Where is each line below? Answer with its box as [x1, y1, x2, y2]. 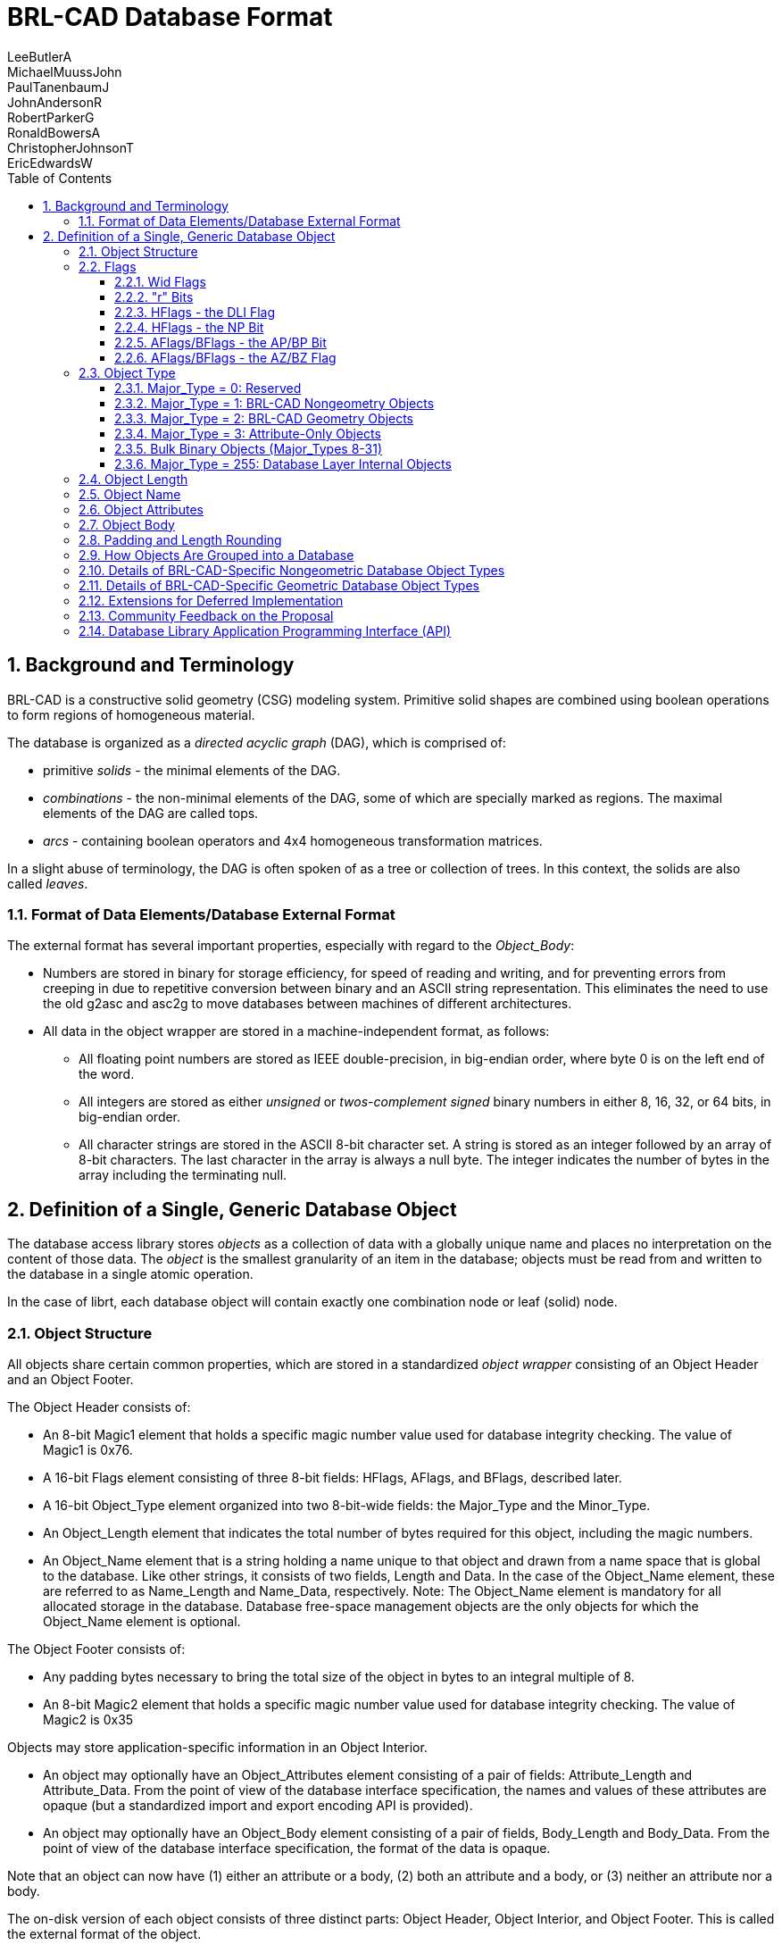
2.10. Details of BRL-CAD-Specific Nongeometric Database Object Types [79, 562, 505, 578]
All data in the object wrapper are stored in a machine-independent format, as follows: [43, 1023, 550, 1039]
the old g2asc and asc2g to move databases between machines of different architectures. [43, 996, 572, 1012]
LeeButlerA [7, 48, 72, 64]
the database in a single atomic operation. [7, 1266, 254, 1282]
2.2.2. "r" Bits [114, 288, 194, 305]
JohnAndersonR [7, 94, 102, 110]
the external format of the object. [7, 1925, 202, 1941]
